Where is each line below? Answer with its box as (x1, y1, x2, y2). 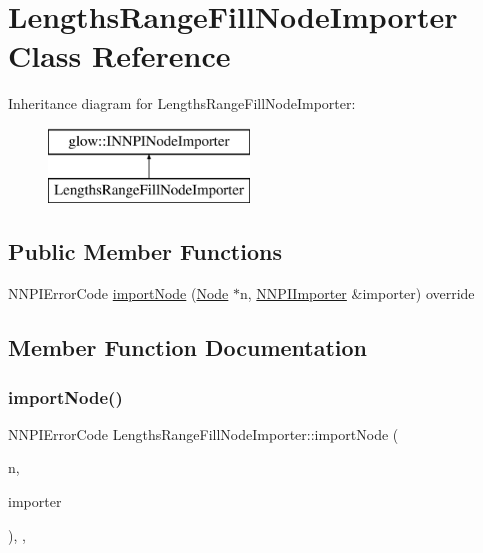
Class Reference (8, 35, 231, 76)
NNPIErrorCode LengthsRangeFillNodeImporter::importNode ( (8, 423, 399, 444)
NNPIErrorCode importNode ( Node (8, 283, 229, 304)
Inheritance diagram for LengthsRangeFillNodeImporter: (8, 93, 356, 114)
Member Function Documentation (8, 332, 368, 363)
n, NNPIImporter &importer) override (240, 283, 475, 304)
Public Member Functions (8, 236, 282, 267)
